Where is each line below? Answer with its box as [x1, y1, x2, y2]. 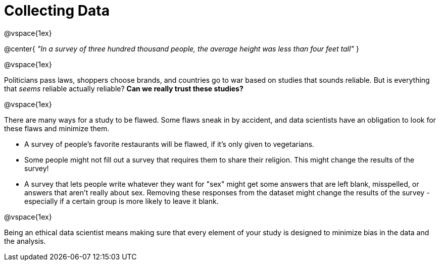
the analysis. [4, 236, 46, 245]
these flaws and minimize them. [4, 124, 110, 133]
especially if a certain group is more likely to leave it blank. [24, 196, 219, 205]
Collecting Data [4, 2, 110, 19]
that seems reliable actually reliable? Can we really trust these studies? [4, 84, 243, 93]
